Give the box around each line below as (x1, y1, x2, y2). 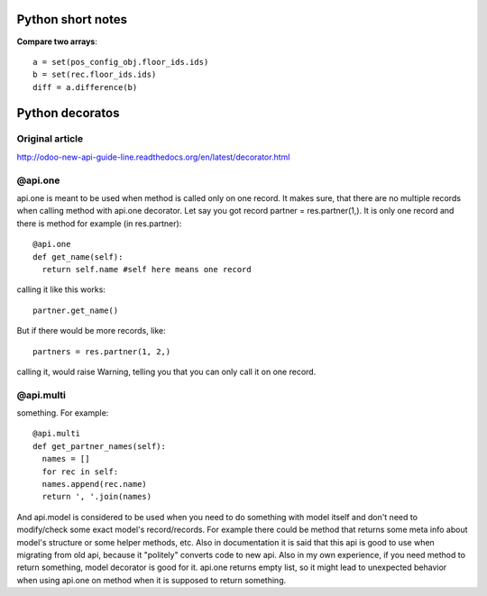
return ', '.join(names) (41, 491, 152, 502)
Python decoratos (16, 105, 120, 121)
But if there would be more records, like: (16, 326, 166, 336)
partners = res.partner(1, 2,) (32, 346, 171, 356)
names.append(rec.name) (41, 479, 148, 489)
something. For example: (16, 408, 109, 418)
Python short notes (16, 12, 128, 27)
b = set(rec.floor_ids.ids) (32, 69, 157, 80)
